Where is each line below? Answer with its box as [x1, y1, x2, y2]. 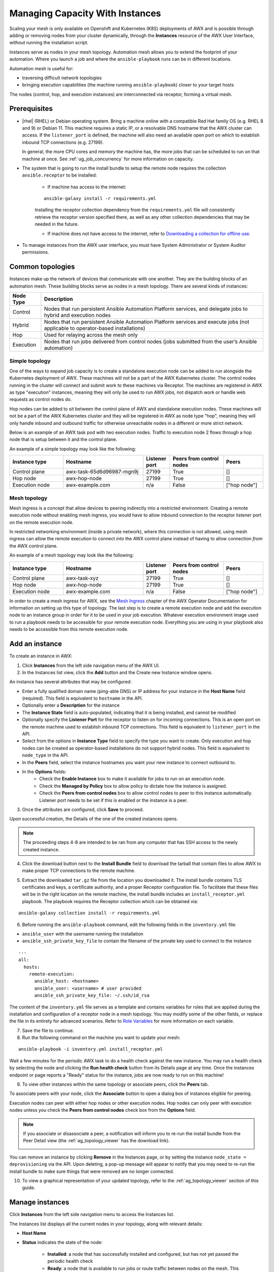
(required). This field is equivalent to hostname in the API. [22, 695, 143, 702]
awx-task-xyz [66, 574, 99, 582]
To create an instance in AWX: [9, 653, 73, 659]
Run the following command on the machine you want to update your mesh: [22, 1034, 180, 1040]
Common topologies [9, 263, 75, 271]
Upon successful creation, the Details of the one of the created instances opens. [9, 816, 178, 822]
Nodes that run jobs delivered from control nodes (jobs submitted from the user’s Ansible [44, 338, 257, 345]
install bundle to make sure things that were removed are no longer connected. [9, 1168, 175, 1174]
